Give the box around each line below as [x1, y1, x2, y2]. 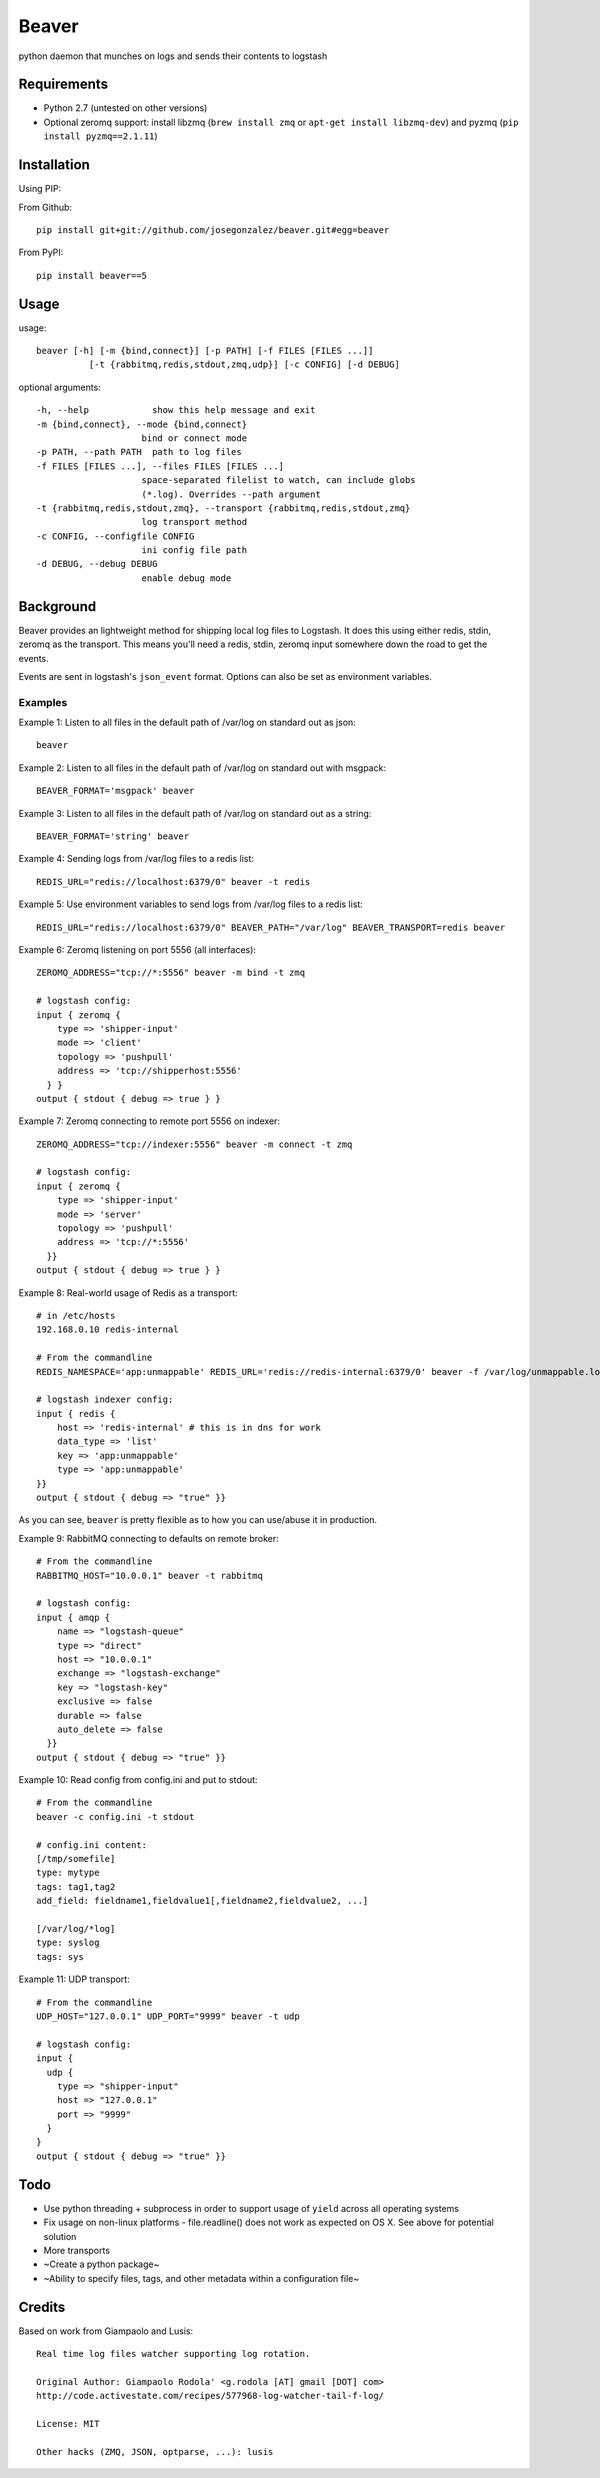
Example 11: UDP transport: [18, 1973, 130, 1985]
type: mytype [36, 1867, 100, 1879]
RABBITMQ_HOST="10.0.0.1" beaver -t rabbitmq [36, 1570, 264, 1581]
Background [18, 598, 97, 615]
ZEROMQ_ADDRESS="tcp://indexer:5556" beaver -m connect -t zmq [36, 1138, 353, 1150]
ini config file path [141, 545, 248, 556]
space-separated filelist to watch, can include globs [141, 475, 416, 486]
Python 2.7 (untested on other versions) [43, 102, 208, 114]
